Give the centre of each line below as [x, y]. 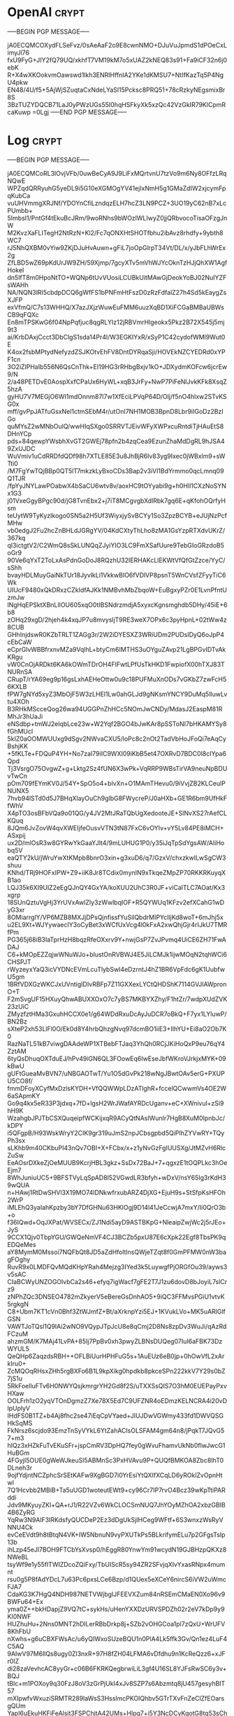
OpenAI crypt [46, 12]
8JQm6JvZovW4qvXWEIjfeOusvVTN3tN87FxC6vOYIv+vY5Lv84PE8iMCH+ [116, 828]
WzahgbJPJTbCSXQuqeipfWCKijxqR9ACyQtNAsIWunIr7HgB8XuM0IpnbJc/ [116, 1118]
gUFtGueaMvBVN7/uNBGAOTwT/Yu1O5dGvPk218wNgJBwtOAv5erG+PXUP [116, 1073]
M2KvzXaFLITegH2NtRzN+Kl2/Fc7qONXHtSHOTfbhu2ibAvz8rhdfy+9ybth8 [115, 232]
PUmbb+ [20, 210]
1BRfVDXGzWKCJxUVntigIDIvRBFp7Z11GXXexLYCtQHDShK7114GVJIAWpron [117, 984]
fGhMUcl [20, 731]
